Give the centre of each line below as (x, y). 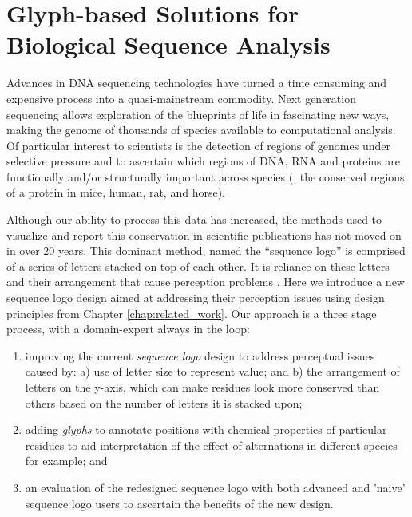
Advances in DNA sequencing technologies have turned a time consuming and (197, 83)
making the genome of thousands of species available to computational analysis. (201, 130)
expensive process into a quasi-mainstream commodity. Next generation (181, 98)
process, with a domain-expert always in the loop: (128, 329)
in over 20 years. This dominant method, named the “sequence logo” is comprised (206, 251)
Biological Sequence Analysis (168, 44)
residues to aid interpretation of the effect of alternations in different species (211, 445)
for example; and (66, 461)
